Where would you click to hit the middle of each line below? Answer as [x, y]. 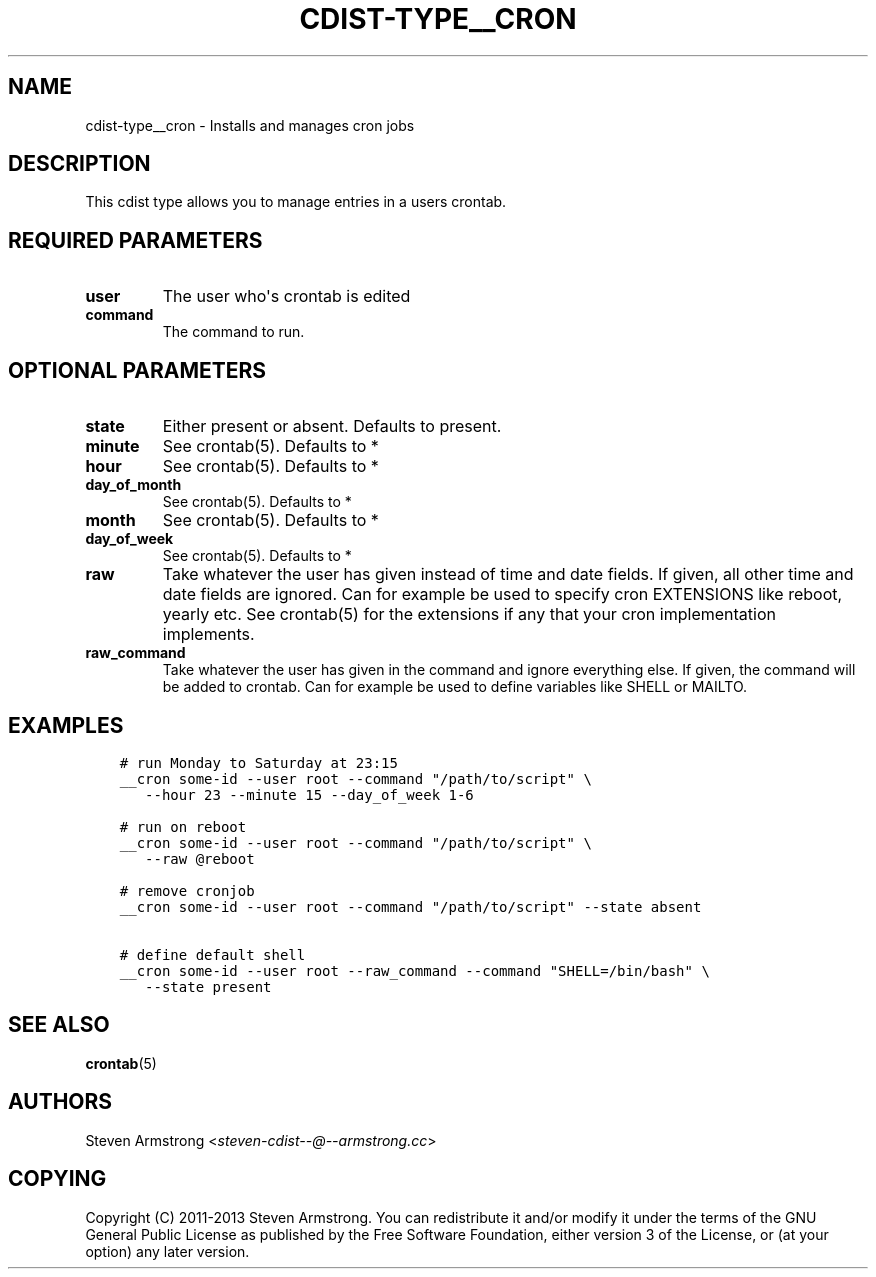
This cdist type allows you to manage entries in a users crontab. [296, 202]
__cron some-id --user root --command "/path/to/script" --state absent [410, 906]
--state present [208, 986]
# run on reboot [183, 826]
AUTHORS [60, 1102]
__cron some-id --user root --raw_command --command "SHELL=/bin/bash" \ [414, 970]
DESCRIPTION [79, 164]
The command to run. [233, 332]
